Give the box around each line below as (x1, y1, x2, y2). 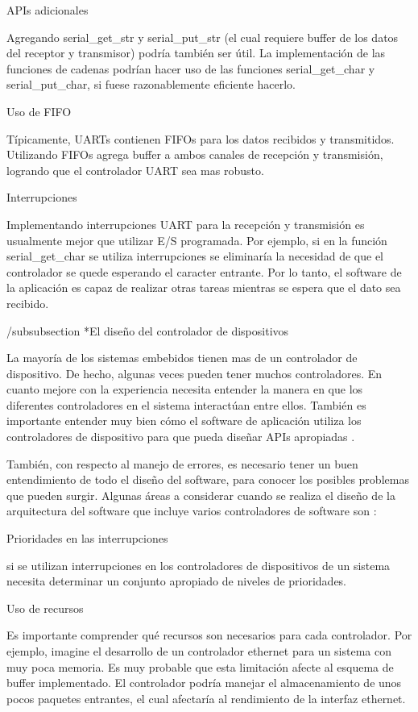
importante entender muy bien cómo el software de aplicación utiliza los (6, 412, 362, 429)
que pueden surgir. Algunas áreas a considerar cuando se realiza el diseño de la (6, 486, 395, 503)
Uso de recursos (6, 599, 84, 616)
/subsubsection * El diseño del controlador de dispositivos (6, 322, 289, 339)
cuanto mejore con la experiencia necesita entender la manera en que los (6, 381, 363, 398)
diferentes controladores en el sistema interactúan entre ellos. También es (6, 396, 366, 413)
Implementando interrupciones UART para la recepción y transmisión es (6, 215, 365, 232)
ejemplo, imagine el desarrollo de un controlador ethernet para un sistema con (6, 643, 392, 659)
